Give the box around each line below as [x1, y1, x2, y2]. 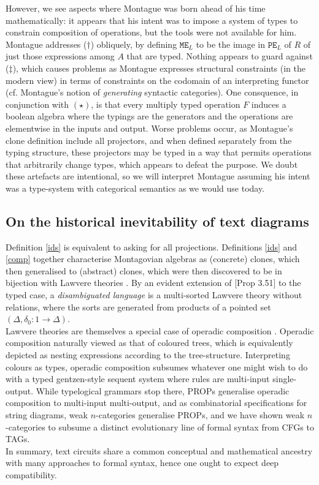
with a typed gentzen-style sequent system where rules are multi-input [6, 372, 270, 385]
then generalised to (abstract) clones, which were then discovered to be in [6, 264, 282, 277]
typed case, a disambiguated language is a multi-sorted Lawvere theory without [6, 288, 302, 301]
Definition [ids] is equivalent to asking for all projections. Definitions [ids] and [6, 240, 298, 253]
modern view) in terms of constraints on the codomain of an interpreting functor [6, 73, 309, 86]
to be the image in [196, 37, 266, 50]
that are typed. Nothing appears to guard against [126, 50, 313, 62]
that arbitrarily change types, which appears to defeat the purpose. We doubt [6, 157, 298, 170]
